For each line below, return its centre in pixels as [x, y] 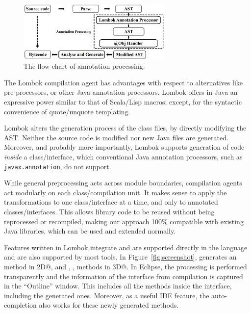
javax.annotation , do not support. [58, 166]
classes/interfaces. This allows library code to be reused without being [109, 211]
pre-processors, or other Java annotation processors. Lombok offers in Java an [121, 92]
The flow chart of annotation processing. [84, 66]
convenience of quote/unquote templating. [67, 111]
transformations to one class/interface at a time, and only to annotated [111, 202]
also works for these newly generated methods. [109, 305]
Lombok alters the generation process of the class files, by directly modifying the [125, 128]
